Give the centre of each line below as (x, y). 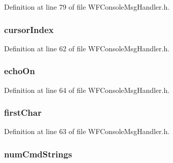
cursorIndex (29, 29)
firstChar (23, 112)
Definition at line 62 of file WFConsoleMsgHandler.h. (87, 48)
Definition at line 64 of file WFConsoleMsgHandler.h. (87, 90)
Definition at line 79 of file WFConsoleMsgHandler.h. (87, 7)
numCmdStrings (38, 154)
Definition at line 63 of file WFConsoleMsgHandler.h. (87, 131)
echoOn (20, 71)
